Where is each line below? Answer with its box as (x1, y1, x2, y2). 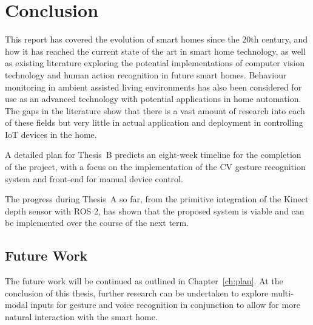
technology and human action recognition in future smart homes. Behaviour (5, 68, 287, 81)
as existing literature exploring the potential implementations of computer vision (5, 56, 305, 69)
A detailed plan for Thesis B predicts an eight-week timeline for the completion (5, 148, 301, 161)
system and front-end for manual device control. (5, 172, 183, 185)
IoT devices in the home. (5, 128, 97, 140)
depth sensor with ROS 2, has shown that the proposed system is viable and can (5, 204, 305, 217)
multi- (271, 286, 294, 299)
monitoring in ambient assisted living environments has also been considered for (5, 80, 302, 93)
